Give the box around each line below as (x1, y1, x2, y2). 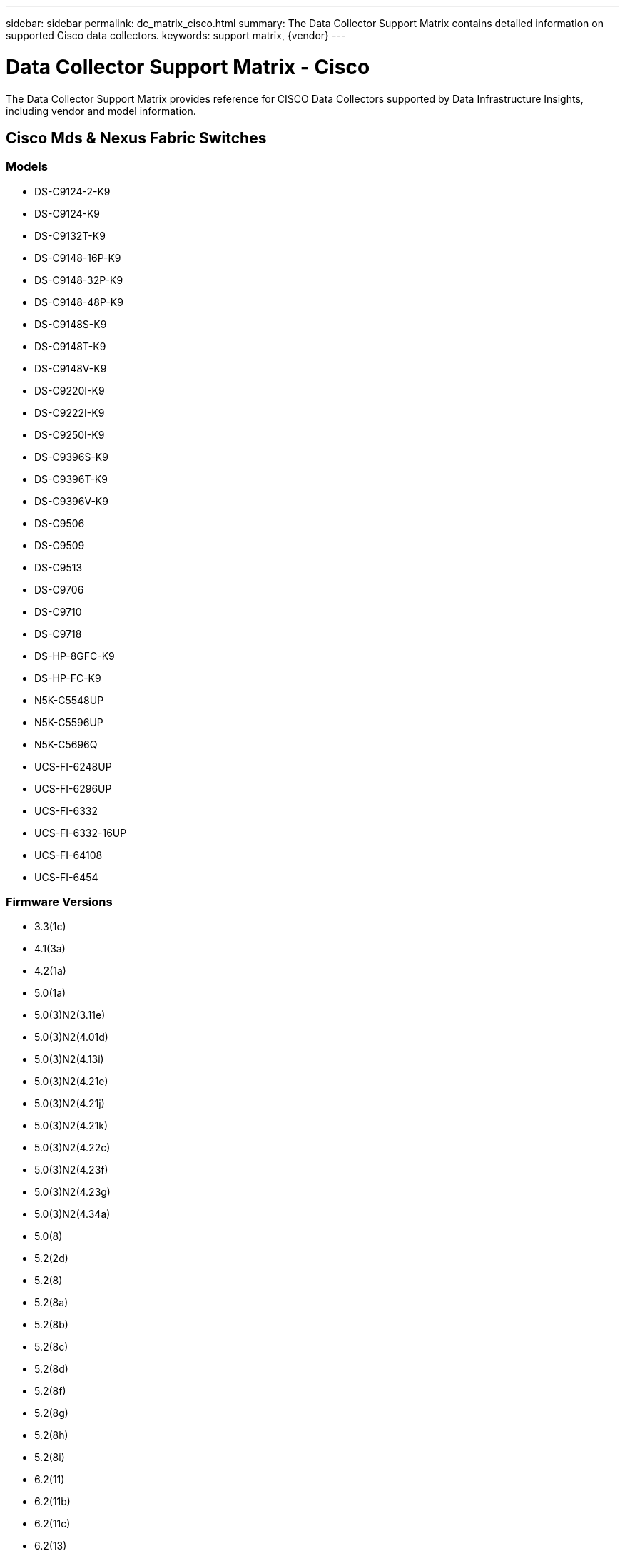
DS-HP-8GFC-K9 (34, 649, 115, 662)
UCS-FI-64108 (34, 848, 103, 861)
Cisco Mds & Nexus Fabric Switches (6, 128, 267, 147)
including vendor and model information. (6, 104, 196, 117)
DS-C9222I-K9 (34, 406, 105, 419)
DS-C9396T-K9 (34, 472, 108, 485)
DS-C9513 (34, 561, 83, 574)
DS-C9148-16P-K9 (34, 251, 121, 264)
